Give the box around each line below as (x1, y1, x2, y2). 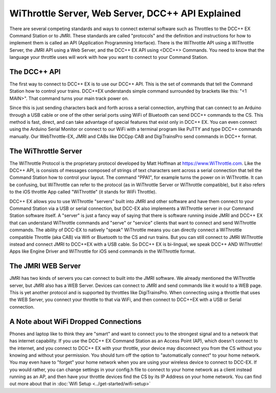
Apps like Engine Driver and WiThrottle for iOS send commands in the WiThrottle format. (9, 248, 196, 254)
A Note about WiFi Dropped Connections (9, 317, 142, 326)
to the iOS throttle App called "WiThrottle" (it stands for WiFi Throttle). (9, 189, 157, 195)
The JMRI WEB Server (9, 261, 81, 271)
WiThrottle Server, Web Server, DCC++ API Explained (9, 8, 241, 19)
